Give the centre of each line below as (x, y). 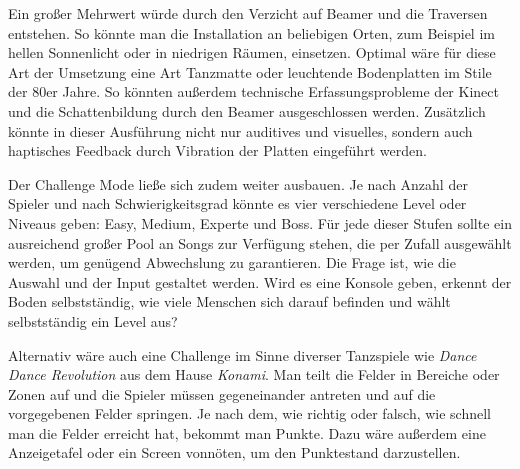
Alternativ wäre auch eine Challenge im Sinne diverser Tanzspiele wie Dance (242, 354)
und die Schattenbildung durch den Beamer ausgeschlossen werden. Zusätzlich (247, 110)
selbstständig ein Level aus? (93, 320)
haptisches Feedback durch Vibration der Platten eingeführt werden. (217, 150)
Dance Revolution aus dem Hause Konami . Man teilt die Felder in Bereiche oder (254, 374)
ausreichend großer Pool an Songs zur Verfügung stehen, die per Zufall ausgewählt (260, 242)
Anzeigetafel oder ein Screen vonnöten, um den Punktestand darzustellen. (234, 452)
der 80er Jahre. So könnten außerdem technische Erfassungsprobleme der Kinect (253, 91)
